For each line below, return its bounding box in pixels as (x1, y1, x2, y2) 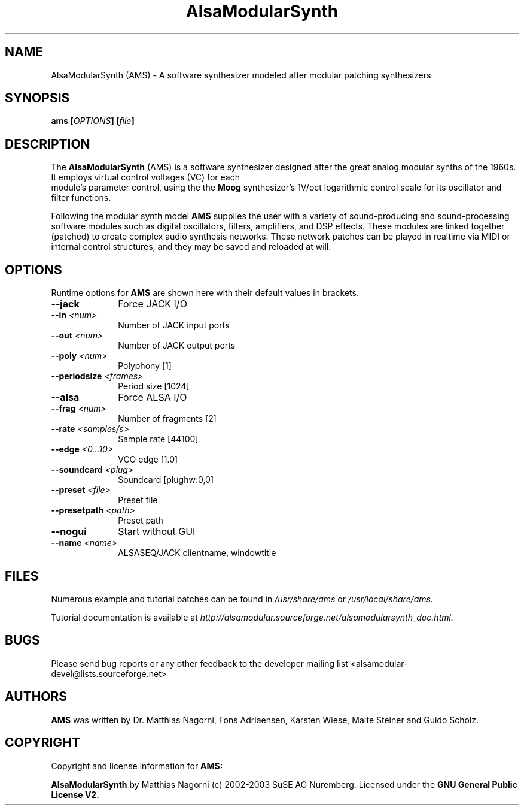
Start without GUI (118, 525, 196, 538)
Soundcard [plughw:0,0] (118, 474, 214, 485)
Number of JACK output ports (118, 340, 236, 351)
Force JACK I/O (118, 298, 187, 310)
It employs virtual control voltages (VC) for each (51, 172, 240, 183)
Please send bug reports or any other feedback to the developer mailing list (51, 658, 348, 669)
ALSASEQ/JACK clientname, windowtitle (118, 548, 276, 558)
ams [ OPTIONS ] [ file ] (51, 116, 135, 126)
